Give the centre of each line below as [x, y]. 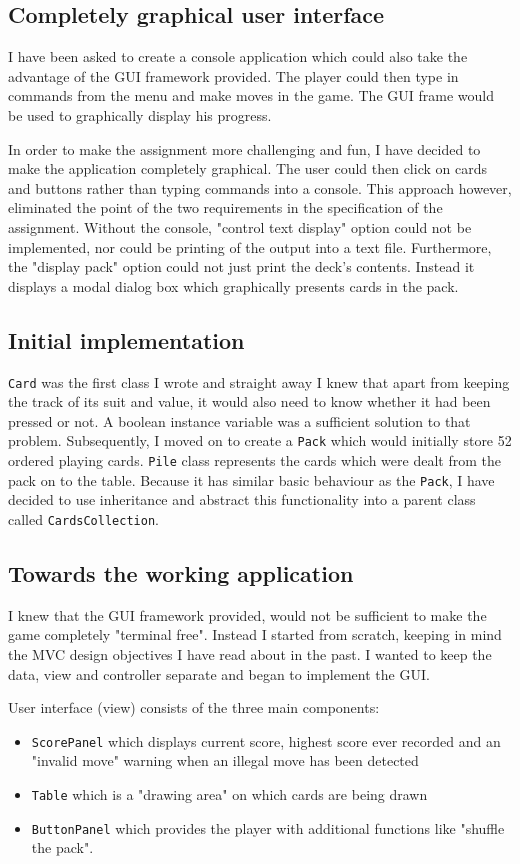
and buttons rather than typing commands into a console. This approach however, [260, 187]
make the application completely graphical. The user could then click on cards [247, 168]
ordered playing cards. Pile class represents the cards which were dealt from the [254, 460]
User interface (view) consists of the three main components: [194, 707]
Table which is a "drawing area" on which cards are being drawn [229, 794]
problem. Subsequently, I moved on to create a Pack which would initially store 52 [260, 440]
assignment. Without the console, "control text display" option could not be [240, 226]
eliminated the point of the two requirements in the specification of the [225, 207]
